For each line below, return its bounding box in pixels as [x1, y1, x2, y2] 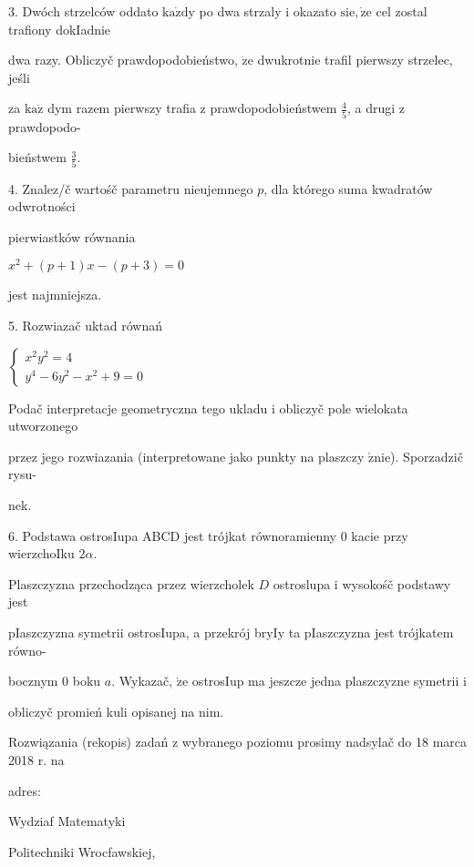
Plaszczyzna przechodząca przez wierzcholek [8, 574, 254, 593]
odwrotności [8, 197, 76, 216]
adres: [8, 780, 41, 800]
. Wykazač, [111, 671, 173, 690]
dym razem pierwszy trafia [47, 98, 196, 117]
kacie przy [351, 525, 408, 545]
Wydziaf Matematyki [8, 811, 126, 831]
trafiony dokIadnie [8, 19, 111, 38]
